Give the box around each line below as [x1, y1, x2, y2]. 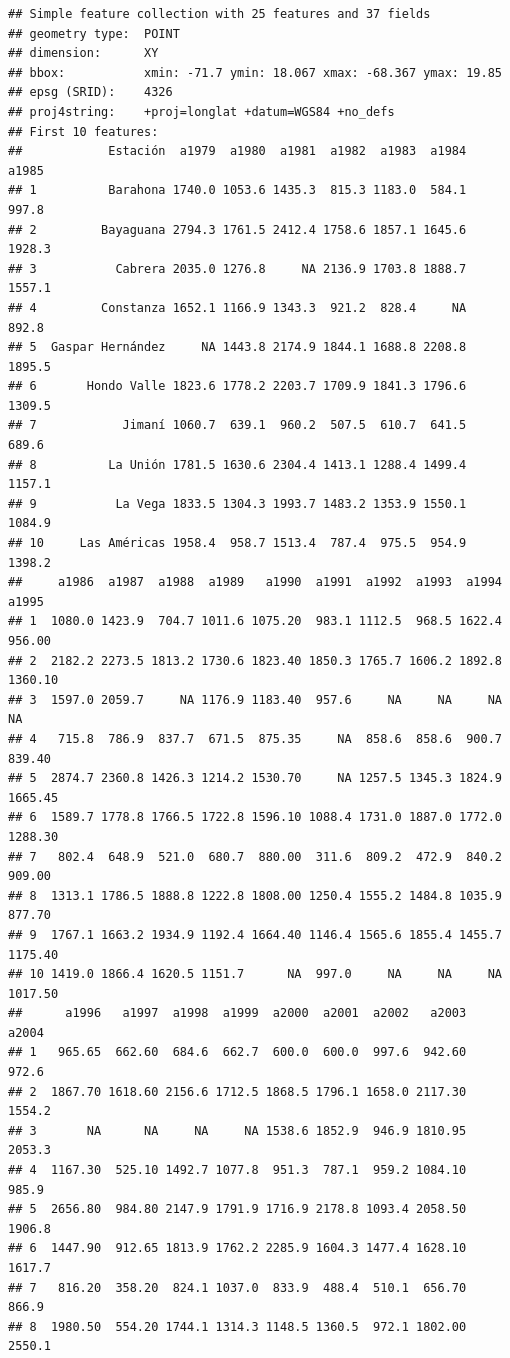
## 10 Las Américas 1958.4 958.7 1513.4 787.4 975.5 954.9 [8, 536, 467, 551]
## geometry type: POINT [8, 26, 180, 41]
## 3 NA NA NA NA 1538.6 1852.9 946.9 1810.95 [8, 1123, 467, 1138]
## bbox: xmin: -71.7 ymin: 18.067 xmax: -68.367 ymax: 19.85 [8, 65, 502, 80]
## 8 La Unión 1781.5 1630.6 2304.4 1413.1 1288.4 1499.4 [8, 457, 467, 472]
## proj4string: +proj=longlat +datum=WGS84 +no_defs [8, 104, 395, 119]
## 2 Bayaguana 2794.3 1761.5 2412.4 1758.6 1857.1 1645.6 [8, 222, 467, 237]
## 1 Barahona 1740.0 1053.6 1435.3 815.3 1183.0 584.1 [8, 183, 467, 198]
